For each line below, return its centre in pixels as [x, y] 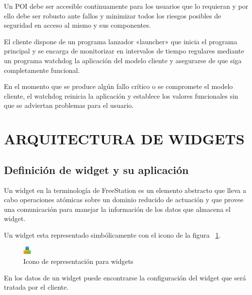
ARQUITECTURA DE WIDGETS [124, 139]
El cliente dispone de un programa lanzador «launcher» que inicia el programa [121, 41]
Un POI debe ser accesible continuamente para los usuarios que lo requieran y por [126, 6]
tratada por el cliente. [36, 287]
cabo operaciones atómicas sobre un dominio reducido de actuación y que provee [124, 200]
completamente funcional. [42, 70]
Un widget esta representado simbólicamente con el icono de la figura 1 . [112, 234]
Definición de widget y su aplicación [96, 169]
